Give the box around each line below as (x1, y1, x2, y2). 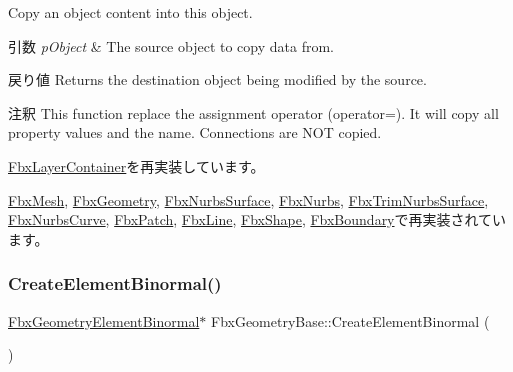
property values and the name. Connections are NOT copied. (8, 122, 382, 143)
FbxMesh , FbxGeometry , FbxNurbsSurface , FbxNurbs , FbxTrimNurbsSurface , (8, 189, 489, 210)
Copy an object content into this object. (8, 2, 253, 22)
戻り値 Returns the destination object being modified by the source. (8, 69, 427, 90)
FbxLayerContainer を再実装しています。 (8, 155, 265, 176)
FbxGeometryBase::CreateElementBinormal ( (210, 310, 490, 331)
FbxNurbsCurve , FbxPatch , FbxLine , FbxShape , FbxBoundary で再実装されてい (8, 209, 507, 230)
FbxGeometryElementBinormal (8, 310, 200, 331)
